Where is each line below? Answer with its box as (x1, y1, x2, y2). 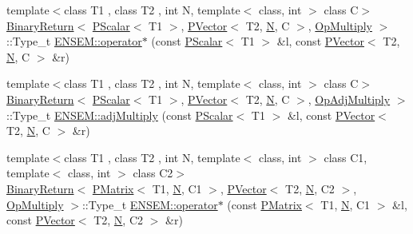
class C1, (324, 149, 367, 165)
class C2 (133, 165, 173, 181)
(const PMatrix (227, 196, 302, 212)
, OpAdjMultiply (308, 90, 391, 107)
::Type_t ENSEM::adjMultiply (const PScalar (6, 106, 233, 123)
